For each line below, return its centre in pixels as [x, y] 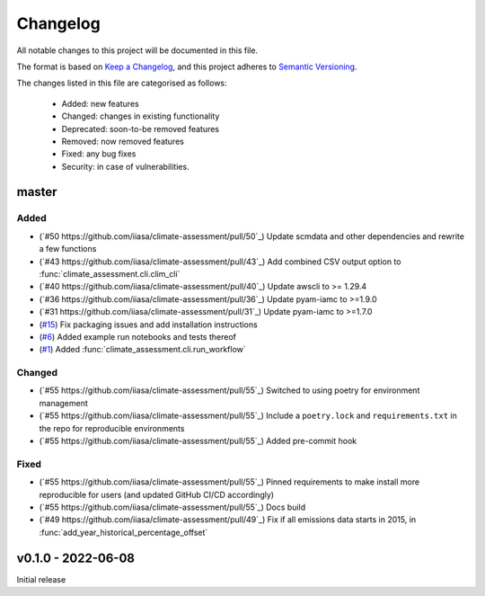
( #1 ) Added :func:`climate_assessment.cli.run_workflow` [142, 350]
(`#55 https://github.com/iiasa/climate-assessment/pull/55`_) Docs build [172, 507]
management [64, 403]
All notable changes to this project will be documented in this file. [137, 50]
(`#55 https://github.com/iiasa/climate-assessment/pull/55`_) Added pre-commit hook [198, 441]
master [37, 192]
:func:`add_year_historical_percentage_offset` [123, 532]
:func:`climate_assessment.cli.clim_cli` [110, 274]
